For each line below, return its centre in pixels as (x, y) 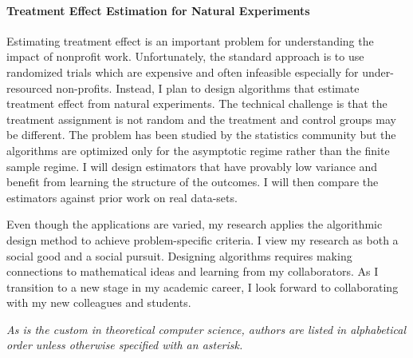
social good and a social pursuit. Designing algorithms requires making (179, 255)
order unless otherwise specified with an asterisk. (125, 345)
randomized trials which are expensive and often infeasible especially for (183, 72)
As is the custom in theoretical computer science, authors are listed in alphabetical (206, 329)
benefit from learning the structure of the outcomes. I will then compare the (193, 182)
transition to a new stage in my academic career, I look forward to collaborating (203, 286)
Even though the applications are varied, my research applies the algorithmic (195, 224)
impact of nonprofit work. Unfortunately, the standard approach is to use (185, 56)
